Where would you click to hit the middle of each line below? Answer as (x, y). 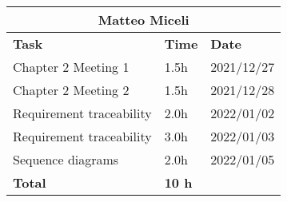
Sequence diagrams (66, 159)
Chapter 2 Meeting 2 (71, 90)
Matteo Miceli (143, 20)
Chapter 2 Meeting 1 (71, 67)
